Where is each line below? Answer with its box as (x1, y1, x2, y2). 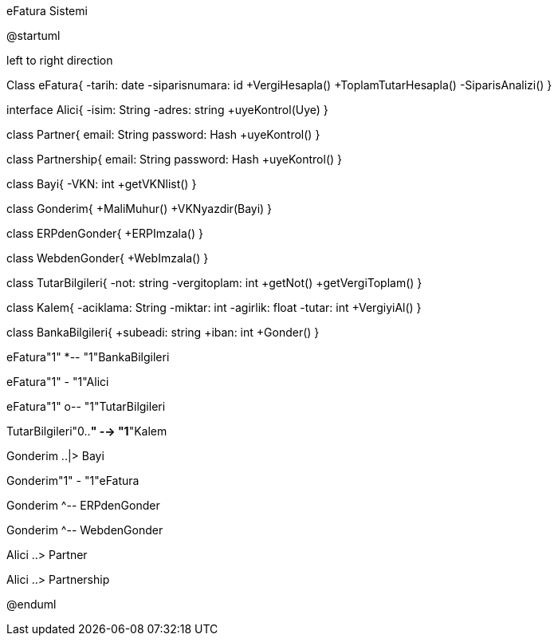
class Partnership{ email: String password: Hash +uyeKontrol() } (6, 152, 343, 166)
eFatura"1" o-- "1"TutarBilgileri (6, 400, 166, 413)
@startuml (6, 29, 61, 42)
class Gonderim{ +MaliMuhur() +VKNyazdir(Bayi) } (6, 202, 273, 215)
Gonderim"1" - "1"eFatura (6, 474, 139, 487)
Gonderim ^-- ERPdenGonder (6, 498, 160, 512)
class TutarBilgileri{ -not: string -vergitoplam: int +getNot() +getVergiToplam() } (6, 276, 422, 289)
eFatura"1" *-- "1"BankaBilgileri (6, 350, 170, 364)
